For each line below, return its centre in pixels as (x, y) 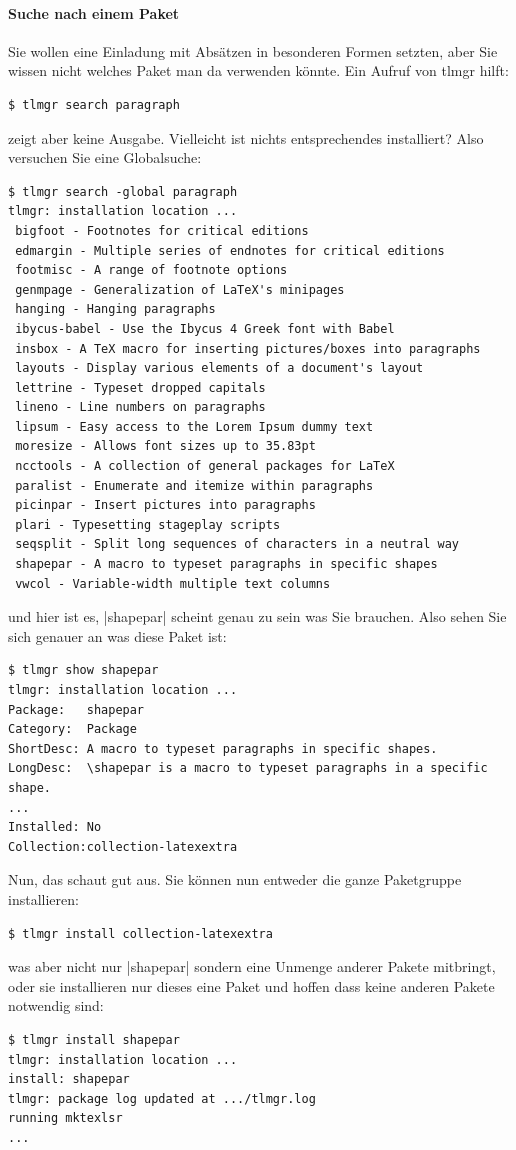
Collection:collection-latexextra (123, 846)
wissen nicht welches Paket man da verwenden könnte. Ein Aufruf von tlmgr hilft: (258, 70)
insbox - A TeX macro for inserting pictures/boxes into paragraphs (248, 348)
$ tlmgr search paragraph (94, 104)
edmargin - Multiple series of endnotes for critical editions (230, 250)
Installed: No (55, 827)
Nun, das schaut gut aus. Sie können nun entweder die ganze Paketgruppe (235, 879)
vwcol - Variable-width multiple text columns (173, 583)
